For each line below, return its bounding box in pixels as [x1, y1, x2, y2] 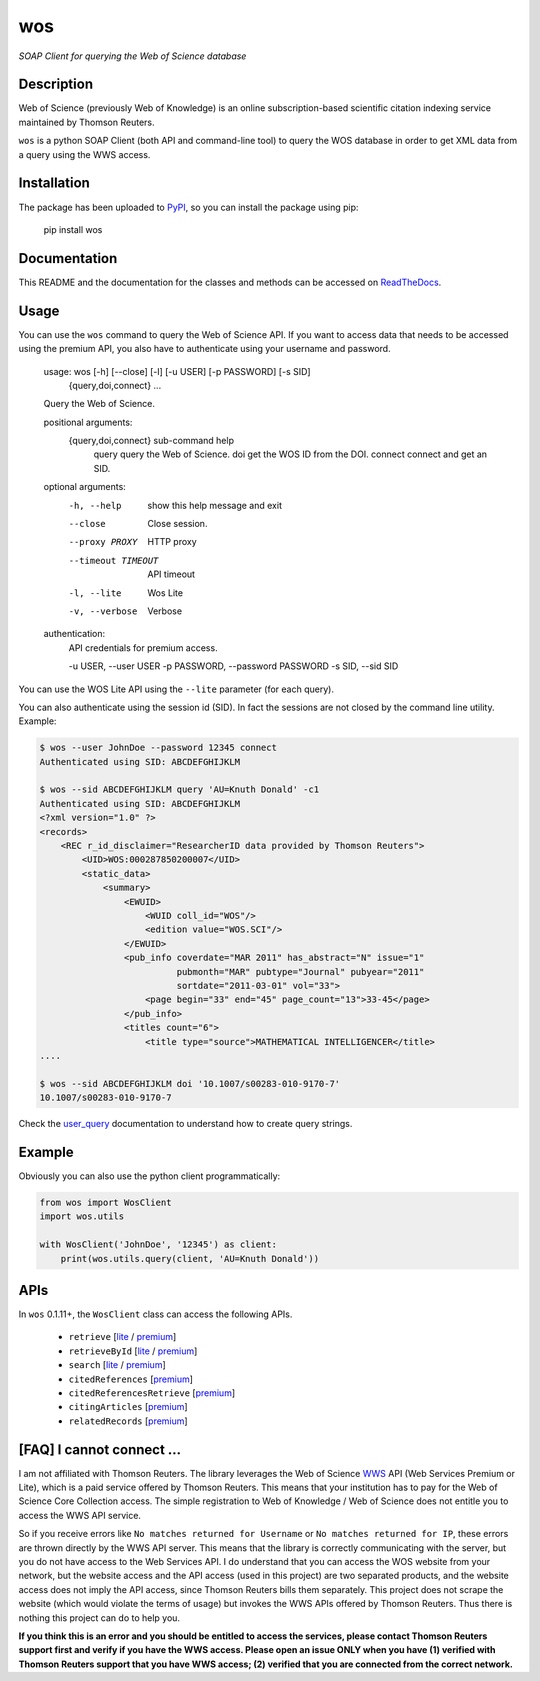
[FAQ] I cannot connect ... [18, 1441, 182, 1458]
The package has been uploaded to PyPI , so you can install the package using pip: [18, 201, 359, 213]
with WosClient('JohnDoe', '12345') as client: [39, 1239, 277, 1250]
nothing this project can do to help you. [18, 1611, 180, 1624]
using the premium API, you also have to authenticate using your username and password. [18, 343, 391, 355]
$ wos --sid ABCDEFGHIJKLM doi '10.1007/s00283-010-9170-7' [39, 1078, 341, 1089]
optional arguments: [43, 481, 127, 493]
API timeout [147, 568, 195, 580]
